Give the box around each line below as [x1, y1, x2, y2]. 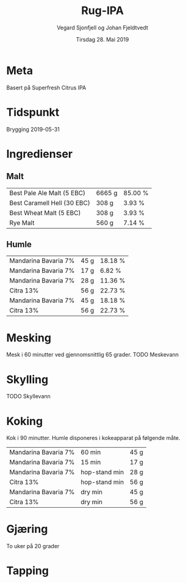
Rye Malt [9, 218, 35, 227]
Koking [6, 414, 43, 428]
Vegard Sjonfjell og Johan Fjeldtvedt [57, 24, 148, 31]
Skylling [6, 373, 49, 386]
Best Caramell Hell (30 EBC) [9, 198, 90, 207]
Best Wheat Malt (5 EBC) [9, 209, 81, 217]
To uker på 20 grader [6, 543, 60, 550]
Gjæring [6, 522, 48, 536]
